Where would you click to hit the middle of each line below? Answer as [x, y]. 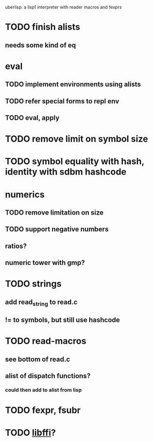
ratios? [16, 246]
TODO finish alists [43, 27]
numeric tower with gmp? [45, 263]
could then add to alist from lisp [43, 390]
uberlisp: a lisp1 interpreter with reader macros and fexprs [64, 7]
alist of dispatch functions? [48, 376]
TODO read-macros [46, 341]
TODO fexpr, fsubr [43, 410]
